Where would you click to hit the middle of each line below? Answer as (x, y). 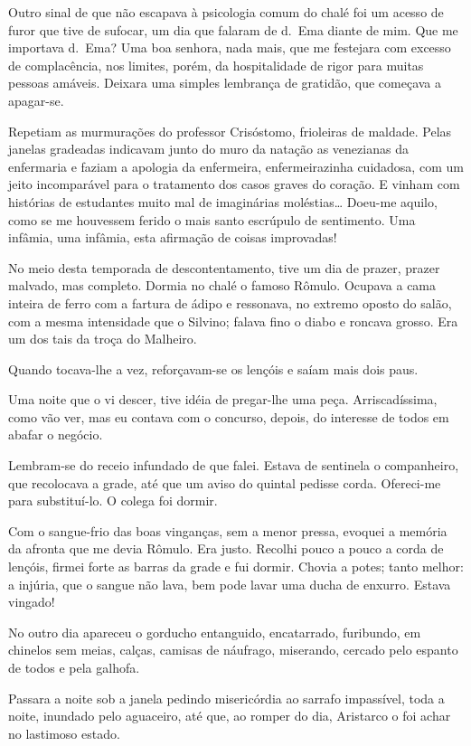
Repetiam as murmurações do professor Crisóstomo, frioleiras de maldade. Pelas (230, 131)
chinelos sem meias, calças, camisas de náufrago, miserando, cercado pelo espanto (233, 650)
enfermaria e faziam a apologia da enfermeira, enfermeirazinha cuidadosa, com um (236, 166)
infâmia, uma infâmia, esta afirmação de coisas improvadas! (173, 237)
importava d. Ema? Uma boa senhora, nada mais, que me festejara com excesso (230, 47)
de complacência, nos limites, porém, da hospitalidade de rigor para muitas (216, 65)
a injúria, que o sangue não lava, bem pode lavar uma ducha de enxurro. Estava (230, 584)
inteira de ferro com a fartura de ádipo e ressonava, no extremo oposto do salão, (230, 302)
